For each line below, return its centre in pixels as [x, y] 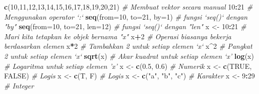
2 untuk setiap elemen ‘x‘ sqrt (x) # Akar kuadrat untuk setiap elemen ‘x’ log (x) [129, 56]
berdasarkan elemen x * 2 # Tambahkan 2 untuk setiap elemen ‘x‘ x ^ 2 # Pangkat [128, 46]
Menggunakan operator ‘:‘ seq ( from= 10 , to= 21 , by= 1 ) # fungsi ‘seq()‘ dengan [126, 16]
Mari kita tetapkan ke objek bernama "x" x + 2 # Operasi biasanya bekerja [118, 36]
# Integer [19, 85]
